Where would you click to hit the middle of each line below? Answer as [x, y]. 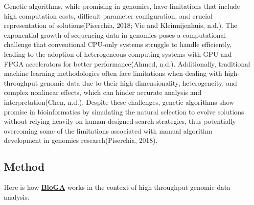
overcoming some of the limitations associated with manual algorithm [108, 130]
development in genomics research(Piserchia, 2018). [81, 140]
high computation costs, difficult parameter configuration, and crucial [108, 15]
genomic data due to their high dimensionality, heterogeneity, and [139, 82]
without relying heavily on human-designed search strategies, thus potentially [120, 121]
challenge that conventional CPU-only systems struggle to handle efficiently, [118, 44]
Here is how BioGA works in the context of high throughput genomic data [117, 187]
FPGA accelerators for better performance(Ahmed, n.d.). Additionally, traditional [127, 63]
